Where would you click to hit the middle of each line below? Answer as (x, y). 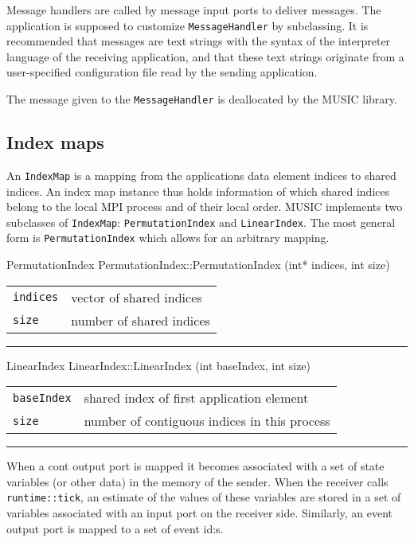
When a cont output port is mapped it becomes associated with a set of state (195, 466)
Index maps (55, 142)
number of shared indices (141, 320)
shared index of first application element (196, 398)
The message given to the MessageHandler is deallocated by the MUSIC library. (202, 99)
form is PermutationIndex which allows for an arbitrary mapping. (168, 238)
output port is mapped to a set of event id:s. (115, 528)
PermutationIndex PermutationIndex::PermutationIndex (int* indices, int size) (198, 265)
